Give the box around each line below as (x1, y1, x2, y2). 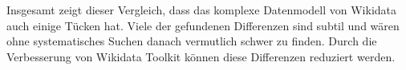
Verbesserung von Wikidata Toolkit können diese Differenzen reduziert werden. (6, 48, 396, 64)
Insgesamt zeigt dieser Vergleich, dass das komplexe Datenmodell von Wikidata (6, 2, 397, 17)
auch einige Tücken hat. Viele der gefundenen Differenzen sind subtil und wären (6, 17, 400, 33)
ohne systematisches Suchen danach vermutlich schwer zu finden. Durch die (6, 33, 377, 49)
